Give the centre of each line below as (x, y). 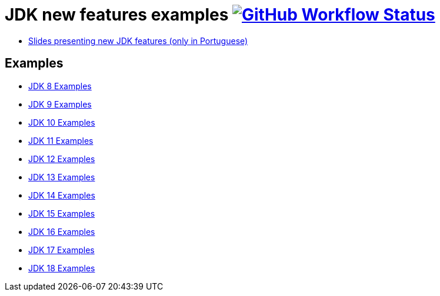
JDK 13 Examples (62, 177)
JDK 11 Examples (61, 140)
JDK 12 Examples (62, 159)
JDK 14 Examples (62, 195)
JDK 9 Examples (60, 104)
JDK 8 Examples (60, 86)
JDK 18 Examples (62, 268)
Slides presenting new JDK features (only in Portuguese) (138, 41)
